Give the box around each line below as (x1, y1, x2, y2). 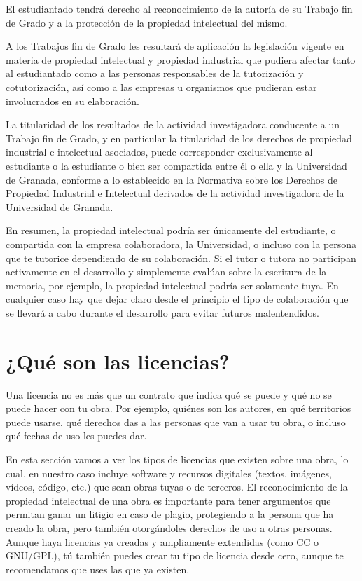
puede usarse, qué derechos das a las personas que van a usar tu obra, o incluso (6, 414, 346, 429)
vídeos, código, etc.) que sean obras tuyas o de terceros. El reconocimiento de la (6, 479, 348, 494)
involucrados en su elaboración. (6, 93, 139, 108)
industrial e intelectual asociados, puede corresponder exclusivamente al (6, 144, 313, 159)
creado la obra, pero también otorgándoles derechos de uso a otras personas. (6, 520, 333, 535)
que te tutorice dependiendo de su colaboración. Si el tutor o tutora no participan (6, 250, 356, 265)
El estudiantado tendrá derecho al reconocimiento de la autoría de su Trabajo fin (6, 1, 353, 15)
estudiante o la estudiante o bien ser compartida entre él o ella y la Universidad (6, 158, 347, 172)
